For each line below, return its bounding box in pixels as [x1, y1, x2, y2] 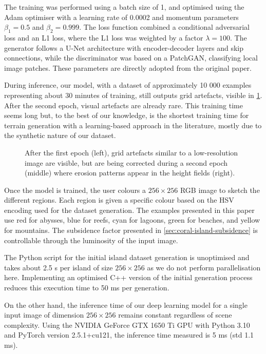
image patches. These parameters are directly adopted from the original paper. [4, 62, 252, 73]
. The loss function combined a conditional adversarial [79, 22, 250, 32]
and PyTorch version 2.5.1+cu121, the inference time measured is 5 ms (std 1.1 [4, 329, 254, 340]
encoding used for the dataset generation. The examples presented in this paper [4, 204, 255, 215]
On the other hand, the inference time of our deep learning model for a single [4, 299, 248, 310]
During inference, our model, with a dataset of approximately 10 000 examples [4, 80, 252, 90]
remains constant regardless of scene [118, 309, 232, 320]
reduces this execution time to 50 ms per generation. [4, 282, 169, 293]
